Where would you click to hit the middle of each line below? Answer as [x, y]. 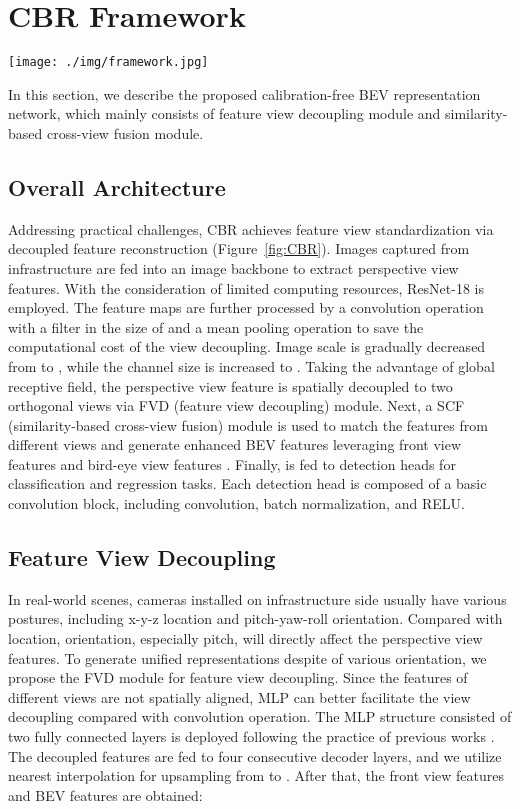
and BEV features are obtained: [105, 794]
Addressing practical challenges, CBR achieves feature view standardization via [251, 228]
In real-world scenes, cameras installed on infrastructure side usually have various [257, 598]
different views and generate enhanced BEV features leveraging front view [234, 444]
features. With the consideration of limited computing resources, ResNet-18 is [246, 287]
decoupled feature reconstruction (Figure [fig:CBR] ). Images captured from [239, 248]
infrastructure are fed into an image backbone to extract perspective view [233, 267]
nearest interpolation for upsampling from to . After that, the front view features [256, 775]
